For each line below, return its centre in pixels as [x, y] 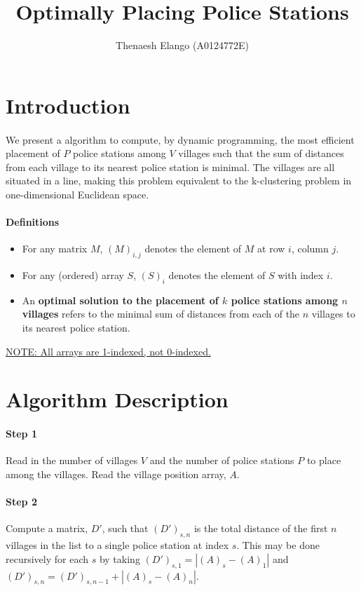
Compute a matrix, [47, 528]
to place [324, 460]
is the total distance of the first [261, 528]
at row [271, 249]
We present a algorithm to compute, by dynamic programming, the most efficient [180, 139]
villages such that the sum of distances [261, 153]
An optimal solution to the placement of [120, 300]
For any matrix [55, 249]
